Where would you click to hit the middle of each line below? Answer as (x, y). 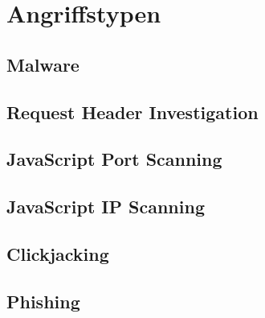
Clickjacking (58, 253)
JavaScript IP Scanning (106, 206)
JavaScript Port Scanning (114, 159)
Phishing (43, 301)
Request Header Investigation (132, 112)
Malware (43, 64)
